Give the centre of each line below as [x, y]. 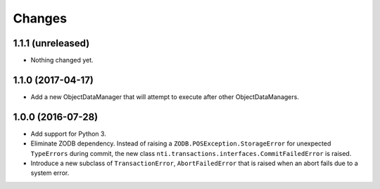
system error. [50, 173]
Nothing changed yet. [62, 60]
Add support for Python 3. [69, 133]
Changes [40, 18]
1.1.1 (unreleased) [51, 43]
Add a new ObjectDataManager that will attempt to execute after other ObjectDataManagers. [165, 97]
